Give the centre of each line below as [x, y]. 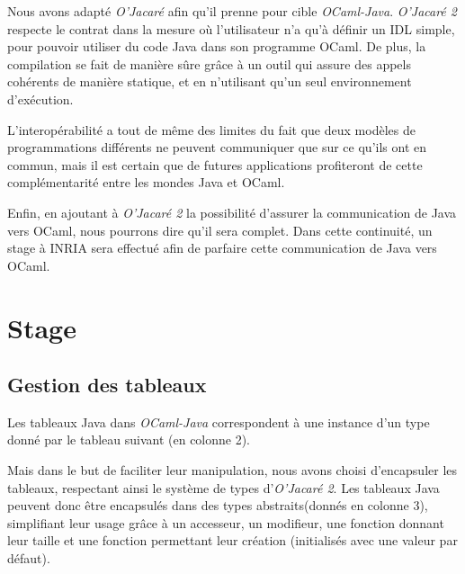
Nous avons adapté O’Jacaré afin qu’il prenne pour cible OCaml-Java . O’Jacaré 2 [232, 11]
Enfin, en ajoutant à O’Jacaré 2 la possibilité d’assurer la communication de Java [232, 212]
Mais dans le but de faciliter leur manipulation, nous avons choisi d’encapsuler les [232, 470]
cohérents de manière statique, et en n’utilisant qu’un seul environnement [210, 81]
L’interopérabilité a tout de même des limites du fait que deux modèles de [211, 129]
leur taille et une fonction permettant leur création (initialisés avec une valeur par [232, 540]
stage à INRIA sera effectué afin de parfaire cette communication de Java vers [222, 248]
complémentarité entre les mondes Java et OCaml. [146, 182]
